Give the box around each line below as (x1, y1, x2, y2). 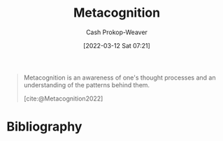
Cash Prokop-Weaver (85, 28, 148, 36)
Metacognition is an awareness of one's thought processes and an (23, 73, 216, 82)
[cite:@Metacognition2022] (23, 94, 103, 103)
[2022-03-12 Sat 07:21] (82, 41, 151, 50)
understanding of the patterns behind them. (23, 80, 150, 89)
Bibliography (6, 119, 82, 135)
